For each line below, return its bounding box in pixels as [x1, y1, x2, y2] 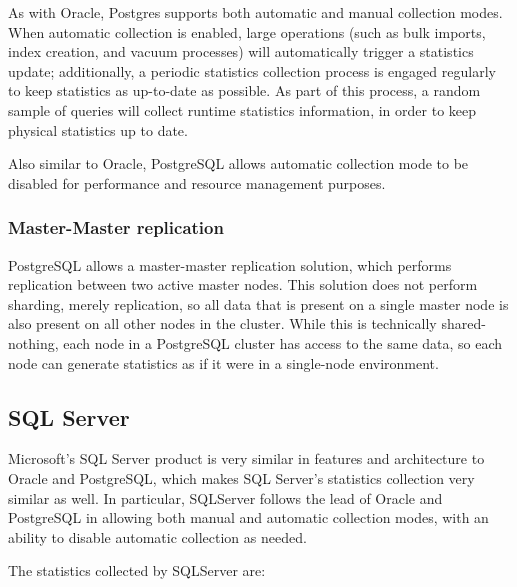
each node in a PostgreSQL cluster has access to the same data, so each [63, 332, 503, 353]
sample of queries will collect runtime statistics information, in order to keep [8, 99, 477, 120]
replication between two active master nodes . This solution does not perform [8, 274, 478, 295]
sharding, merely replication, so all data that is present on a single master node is [8, 293, 509, 314]
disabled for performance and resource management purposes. [8, 172, 386, 193]
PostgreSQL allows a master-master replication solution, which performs [8, 254, 452, 275]
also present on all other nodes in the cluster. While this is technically [8, 313, 437, 334]
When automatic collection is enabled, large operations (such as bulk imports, [8, 21, 486, 42]
